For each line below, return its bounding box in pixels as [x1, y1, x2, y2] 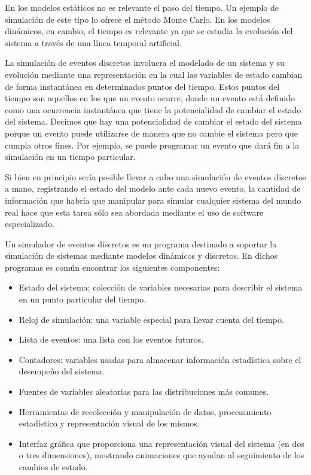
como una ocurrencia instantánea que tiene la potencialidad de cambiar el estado [5, 103, 301, 116]
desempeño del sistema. [19, 365, 105, 377]
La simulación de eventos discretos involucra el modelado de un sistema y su [5, 56, 285, 69]
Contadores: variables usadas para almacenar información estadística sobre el [19, 353, 301, 365]
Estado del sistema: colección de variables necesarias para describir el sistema [19, 281, 303, 294]
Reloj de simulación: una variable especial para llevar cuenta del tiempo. [19, 313, 284, 325]
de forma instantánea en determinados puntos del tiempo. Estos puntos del [5, 80, 280, 92]
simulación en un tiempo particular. [5, 150, 136, 163]
